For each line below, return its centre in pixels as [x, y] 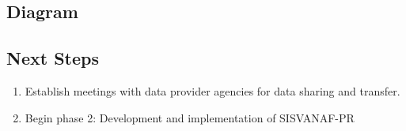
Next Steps [53, 58]
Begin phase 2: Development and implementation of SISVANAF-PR [190, 117]
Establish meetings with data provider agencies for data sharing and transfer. [212, 90]
